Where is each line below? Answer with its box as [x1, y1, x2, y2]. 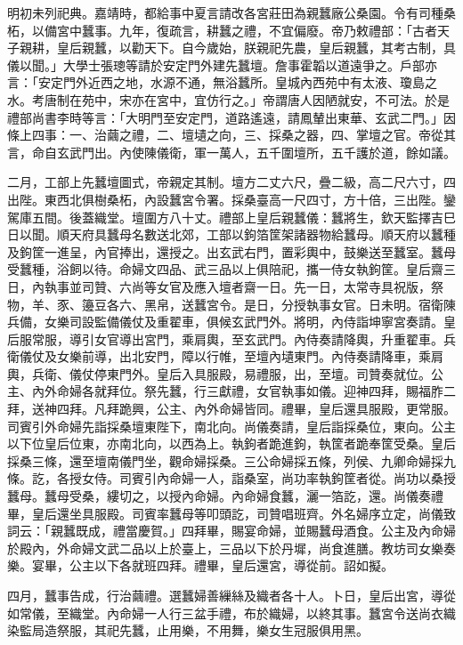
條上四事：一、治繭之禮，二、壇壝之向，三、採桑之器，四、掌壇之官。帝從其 [7, 125, 456, 144]
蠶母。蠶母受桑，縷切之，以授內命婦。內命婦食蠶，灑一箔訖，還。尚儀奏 [7, 487, 431, 505]
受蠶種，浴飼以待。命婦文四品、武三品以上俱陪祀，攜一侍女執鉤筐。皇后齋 [7, 260, 443, 278]
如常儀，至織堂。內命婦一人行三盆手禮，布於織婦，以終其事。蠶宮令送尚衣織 [7, 603, 456, 622]
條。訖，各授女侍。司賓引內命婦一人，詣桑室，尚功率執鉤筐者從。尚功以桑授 [7, 469, 456, 488]
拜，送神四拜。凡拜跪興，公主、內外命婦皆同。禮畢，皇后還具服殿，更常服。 [7, 399, 456, 418]
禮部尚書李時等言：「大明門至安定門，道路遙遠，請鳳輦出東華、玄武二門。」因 [7, 108, 456, 126]
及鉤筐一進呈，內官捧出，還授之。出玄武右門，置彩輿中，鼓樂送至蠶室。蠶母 [7, 242, 456, 261]
